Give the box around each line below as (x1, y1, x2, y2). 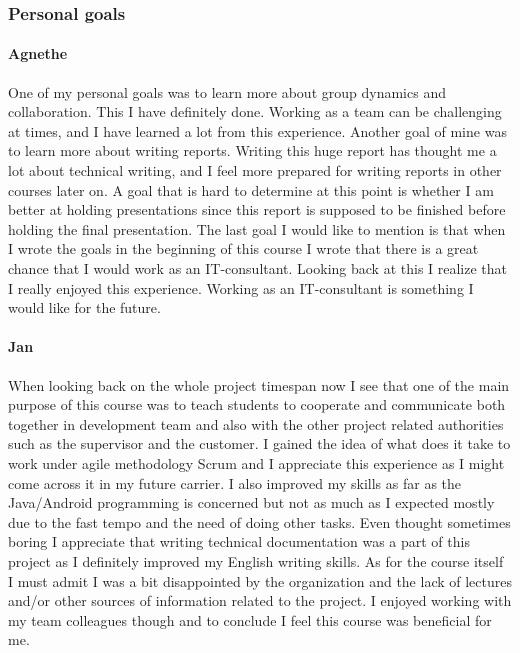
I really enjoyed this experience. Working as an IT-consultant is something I (8, 277, 474, 298)
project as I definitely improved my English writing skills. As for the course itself (8, 550, 504, 571)
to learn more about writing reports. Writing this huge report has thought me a (8, 140, 497, 161)
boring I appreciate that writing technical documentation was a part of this (8, 531, 470, 552)
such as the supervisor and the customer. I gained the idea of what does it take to (8, 433, 511, 454)
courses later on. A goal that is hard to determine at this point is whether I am (8, 179, 494, 200)
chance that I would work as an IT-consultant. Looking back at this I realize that (8, 257, 508, 278)
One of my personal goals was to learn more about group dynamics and (8, 81, 446, 102)
